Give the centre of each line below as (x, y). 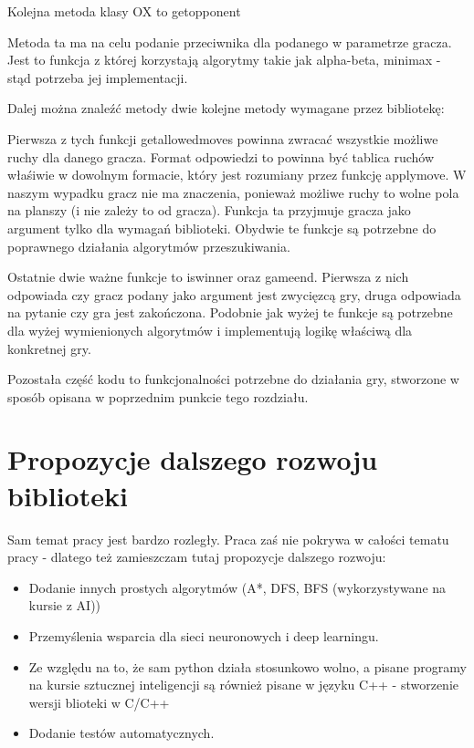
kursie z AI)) (65, 605)
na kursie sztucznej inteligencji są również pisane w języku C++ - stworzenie (244, 685)
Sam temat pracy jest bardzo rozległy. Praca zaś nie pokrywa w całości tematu (228, 539)
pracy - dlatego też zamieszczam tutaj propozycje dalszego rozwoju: (197, 557)
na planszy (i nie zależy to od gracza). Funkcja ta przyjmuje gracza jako (209, 210)
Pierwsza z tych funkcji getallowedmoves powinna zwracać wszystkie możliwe (223, 138)
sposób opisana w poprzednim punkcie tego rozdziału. (158, 396)
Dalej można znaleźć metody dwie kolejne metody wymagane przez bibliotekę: (226, 108)
